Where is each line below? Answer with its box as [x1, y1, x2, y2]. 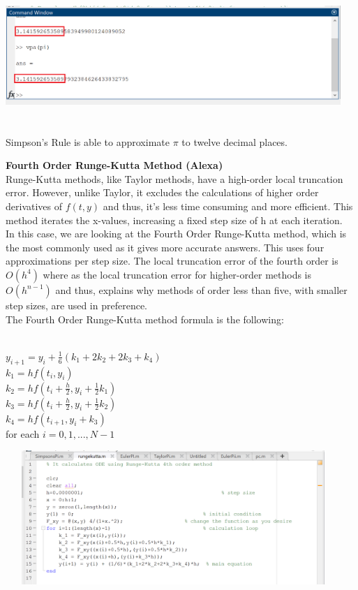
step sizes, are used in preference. [6, 297, 147, 312]
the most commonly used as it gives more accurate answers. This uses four [6, 239, 325, 254]
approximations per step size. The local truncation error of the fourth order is [6, 253, 338, 268]
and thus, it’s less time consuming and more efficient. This [103, 198, 353, 213]
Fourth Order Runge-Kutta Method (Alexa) [6, 158, 223, 172]
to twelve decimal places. [181, 134, 288, 149]
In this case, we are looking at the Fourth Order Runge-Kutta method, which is [6, 226, 347, 241]
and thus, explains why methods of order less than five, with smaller [55, 282, 348, 297]
